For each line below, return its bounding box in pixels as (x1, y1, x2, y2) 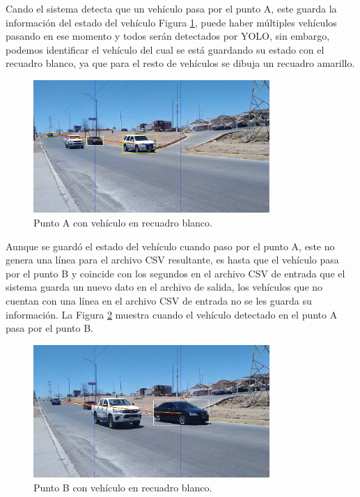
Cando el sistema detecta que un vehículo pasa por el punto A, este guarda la (6, 1, 337, 15)
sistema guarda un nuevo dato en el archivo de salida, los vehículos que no (6, 280, 323, 294)
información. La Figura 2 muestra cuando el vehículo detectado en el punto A (6, 307, 338, 321)
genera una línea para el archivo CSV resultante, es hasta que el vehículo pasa (6, 252, 339, 267)
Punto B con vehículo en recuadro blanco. (33, 480, 212, 494)
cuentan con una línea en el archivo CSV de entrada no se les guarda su (6, 293, 312, 307)
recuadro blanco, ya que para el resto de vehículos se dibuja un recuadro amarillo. (6, 56, 355, 70)
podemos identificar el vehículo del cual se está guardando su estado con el (6, 42, 324, 56)
